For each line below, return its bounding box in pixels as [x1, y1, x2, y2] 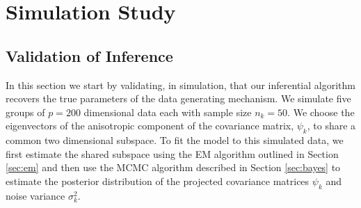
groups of [6, 104, 45, 119]
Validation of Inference [6, 45, 173, 66]
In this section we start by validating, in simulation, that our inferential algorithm [6, 77, 355, 92]
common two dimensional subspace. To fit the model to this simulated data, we [6, 133, 344, 147]
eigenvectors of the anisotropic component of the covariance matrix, [6, 118, 294, 133]
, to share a [307, 118, 356, 133]
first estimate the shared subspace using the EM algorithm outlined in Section [6, 146, 339, 161]
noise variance [6, 188, 65, 202]
